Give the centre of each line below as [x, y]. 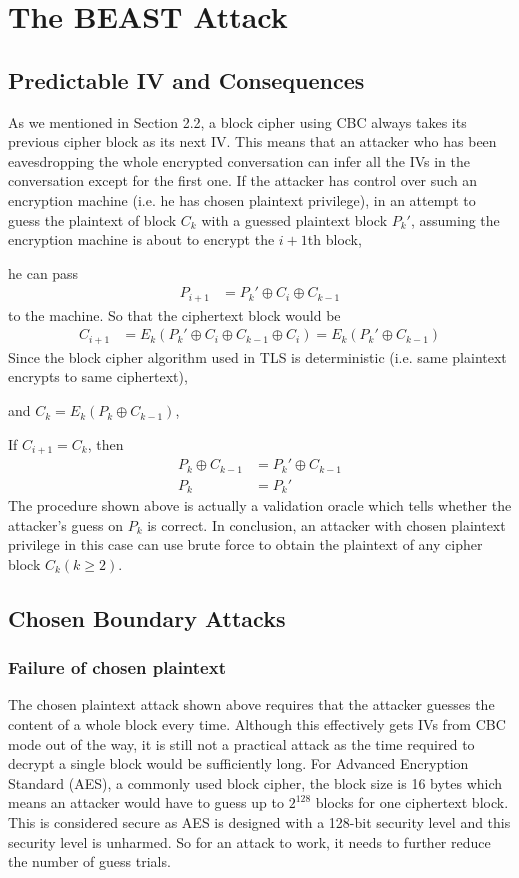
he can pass [43, 272]
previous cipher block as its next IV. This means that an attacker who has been [252, 141]
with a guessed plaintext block [294, 219]
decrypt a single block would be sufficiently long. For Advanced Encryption [238, 763]
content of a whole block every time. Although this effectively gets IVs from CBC [257, 724]
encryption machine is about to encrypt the [141, 239]
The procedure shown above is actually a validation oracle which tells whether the [260, 505]
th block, [334, 239]
